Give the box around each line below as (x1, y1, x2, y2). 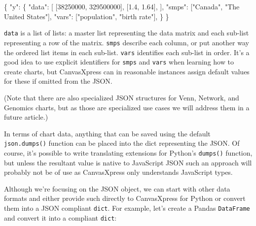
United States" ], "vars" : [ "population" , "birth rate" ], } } (4, 11, 169, 21)
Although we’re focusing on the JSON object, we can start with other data (4, 183, 230, 194)
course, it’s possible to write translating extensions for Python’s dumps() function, (4, 148, 253, 158)
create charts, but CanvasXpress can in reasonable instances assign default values (4, 66, 250, 76)
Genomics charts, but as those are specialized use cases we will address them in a (4, 102, 250, 112)
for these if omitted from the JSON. (4, 76, 112, 86)
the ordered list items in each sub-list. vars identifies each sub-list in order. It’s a (4, 47, 250, 57)
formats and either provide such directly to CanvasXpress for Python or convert (4, 193, 246, 203)
